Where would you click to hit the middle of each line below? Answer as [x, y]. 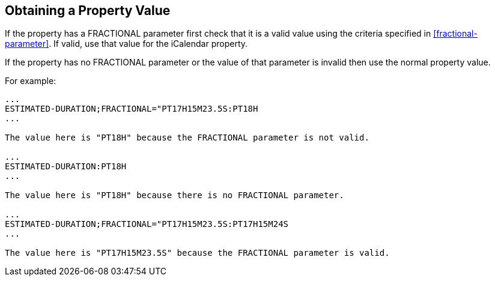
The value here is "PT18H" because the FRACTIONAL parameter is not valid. [187, 138]
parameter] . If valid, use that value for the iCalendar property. [126, 44]
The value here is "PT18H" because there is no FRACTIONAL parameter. [175, 195]
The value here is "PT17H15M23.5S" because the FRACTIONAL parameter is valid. [197, 253]
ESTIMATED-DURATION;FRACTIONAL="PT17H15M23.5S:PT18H [132, 109]
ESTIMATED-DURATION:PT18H [66, 167]
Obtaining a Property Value [88, 11]
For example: [31, 81]
